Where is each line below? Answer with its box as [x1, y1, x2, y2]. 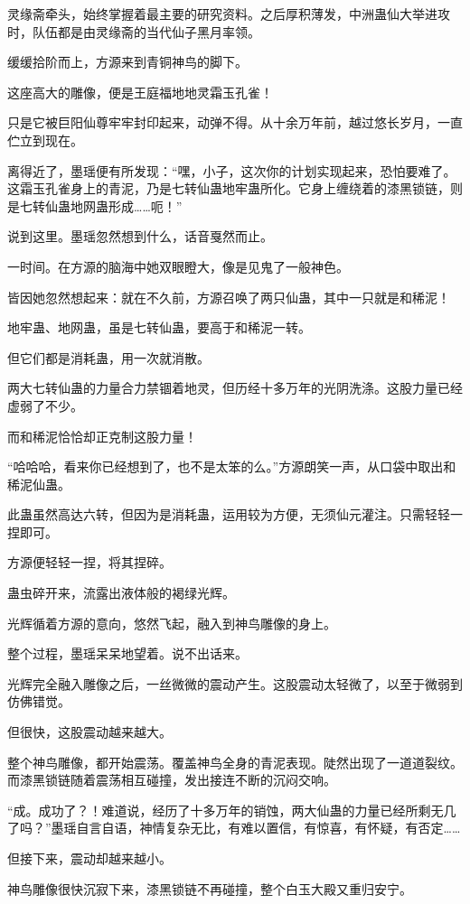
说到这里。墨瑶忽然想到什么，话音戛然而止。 [7, 227, 273, 246]
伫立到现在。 [7, 130, 83, 149]
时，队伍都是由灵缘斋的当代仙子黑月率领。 [7, 22, 260, 41]
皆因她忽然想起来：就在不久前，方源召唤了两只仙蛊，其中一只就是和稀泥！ [7, 287, 450, 306]
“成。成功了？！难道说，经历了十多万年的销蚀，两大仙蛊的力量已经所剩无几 [7, 800, 456, 819]
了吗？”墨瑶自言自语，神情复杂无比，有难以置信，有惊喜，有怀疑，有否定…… [7, 818, 461, 837]
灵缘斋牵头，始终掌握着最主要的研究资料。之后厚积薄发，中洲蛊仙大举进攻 [7, 5, 450, 23]
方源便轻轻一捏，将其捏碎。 [7, 553, 172, 572]
